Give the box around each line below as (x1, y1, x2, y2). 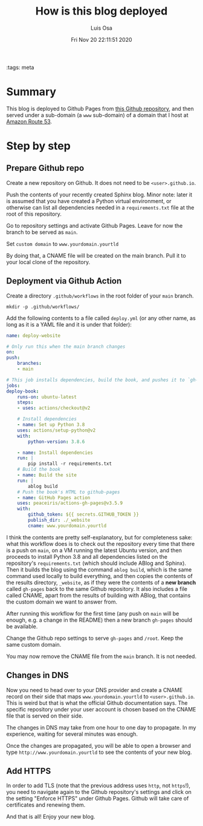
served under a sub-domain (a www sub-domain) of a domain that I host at (6, 111, 188, 119)
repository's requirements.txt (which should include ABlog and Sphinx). (6, 559, 186, 567)
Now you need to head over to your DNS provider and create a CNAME (6, 686, 183, 693)
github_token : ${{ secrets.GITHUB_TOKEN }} (28, 511, 139, 518)
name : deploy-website (6, 332, 61, 339)
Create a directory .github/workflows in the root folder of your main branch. (6, 292, 194, 299)
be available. (6, 622, 38, 630)
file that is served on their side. (6, 712, 83, 719)
